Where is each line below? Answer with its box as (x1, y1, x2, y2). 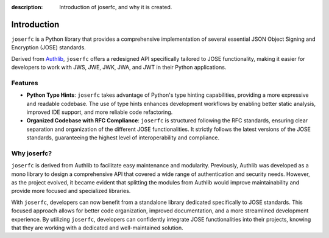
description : (11, 4, 43, 10)
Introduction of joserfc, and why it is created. (59, 4, 172, 10)
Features (11, 79, 38, 87)
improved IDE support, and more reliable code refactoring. (26, 108, 173, 116)
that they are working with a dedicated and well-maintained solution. (11, 224, 183, 231)
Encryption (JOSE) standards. (11, 44, 87, 51)
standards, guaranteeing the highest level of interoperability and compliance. (26, 134, 220, 141)
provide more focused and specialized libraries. (11, 187, 131, 195)
